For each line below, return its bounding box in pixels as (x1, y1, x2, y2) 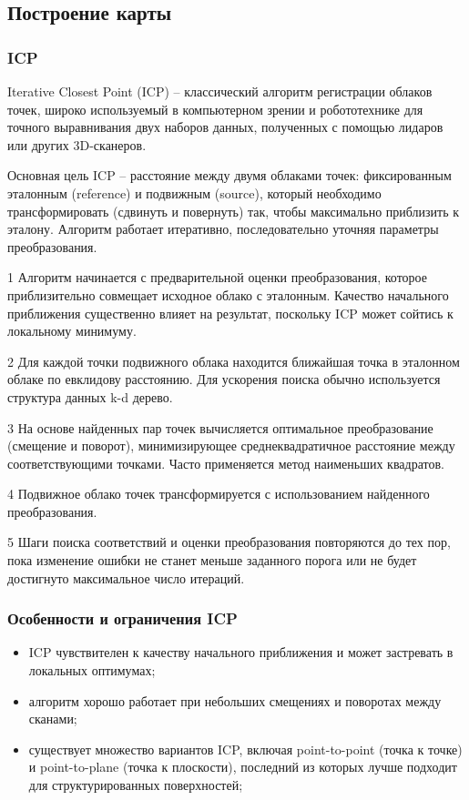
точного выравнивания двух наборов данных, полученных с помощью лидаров (7, 117, 444, 137)
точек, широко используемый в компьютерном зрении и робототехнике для (7, 99, 423, 118)
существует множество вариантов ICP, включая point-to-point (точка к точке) (28, 739, 463, 758)
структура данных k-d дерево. (7, 387, 173, 406)
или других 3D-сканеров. (7, 135, 147, 154)
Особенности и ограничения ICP (7, 607, 238, 630)
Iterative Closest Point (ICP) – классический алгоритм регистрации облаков (7, 82, 433, 100)
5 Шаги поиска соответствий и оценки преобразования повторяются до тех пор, (7, 532, 451, 552)
